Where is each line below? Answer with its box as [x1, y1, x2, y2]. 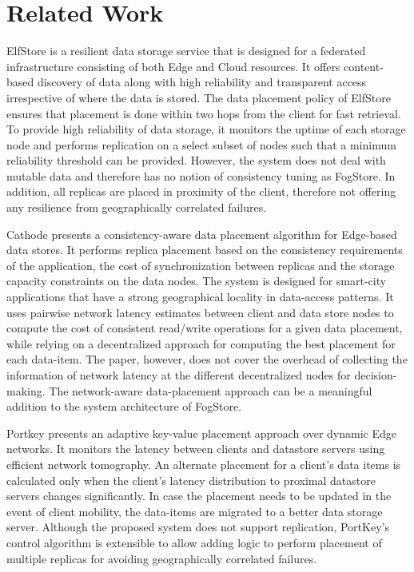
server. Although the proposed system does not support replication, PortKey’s [6, 518, 389, 535]
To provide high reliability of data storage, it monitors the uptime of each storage [6, 121, 406, 137]
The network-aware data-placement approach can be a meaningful [49, 382, 372, 399]
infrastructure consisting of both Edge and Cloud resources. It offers [6, 58, 340, 74]
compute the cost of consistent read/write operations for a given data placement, [6, 320, 403, 336]
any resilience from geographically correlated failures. [6, 199, 267, 216]
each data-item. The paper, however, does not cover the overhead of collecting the [6, 351, 408, 367]
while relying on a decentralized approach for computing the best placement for [6, 335, 396, 352]
